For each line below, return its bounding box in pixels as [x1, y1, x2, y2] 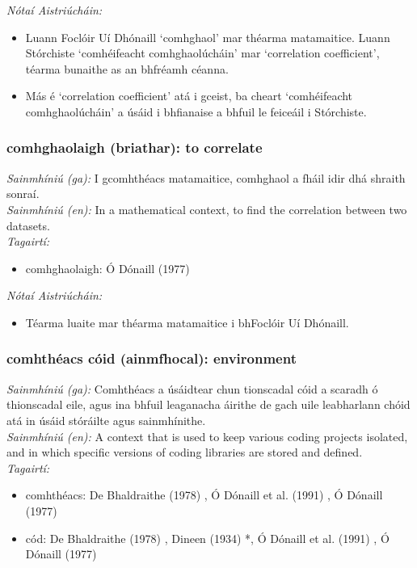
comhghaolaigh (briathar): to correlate [6, 137, 263, 158]
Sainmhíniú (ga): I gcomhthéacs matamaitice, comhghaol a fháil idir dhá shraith [6, 169, 406, 186]
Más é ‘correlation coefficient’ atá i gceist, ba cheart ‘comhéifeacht [25, 87, 353, 104]
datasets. [6, 217, 50, 234]
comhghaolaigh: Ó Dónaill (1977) [25, 259, 190, 276]
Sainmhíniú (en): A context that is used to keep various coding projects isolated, [6, 427, 408, 444]
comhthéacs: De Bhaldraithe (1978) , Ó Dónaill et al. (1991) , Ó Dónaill [25, 486, 383, 503]
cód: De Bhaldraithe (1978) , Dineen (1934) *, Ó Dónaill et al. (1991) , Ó [25, 529, 390, 546]
